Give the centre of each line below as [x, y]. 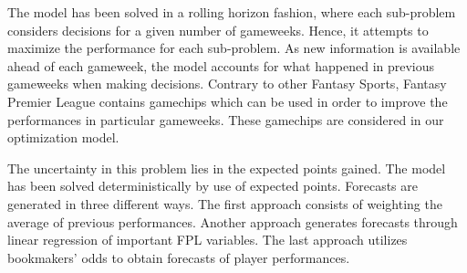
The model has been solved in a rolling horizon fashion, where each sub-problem [232, 12]
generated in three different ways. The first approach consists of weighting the [225, 203]
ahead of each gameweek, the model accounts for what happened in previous [221, 65]
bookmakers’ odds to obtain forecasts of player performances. [179, 257]
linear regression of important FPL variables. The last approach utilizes [208, 240]
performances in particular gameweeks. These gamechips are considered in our [226, 119]
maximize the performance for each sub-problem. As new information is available [234, 48]
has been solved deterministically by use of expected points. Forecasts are [213, 186]
